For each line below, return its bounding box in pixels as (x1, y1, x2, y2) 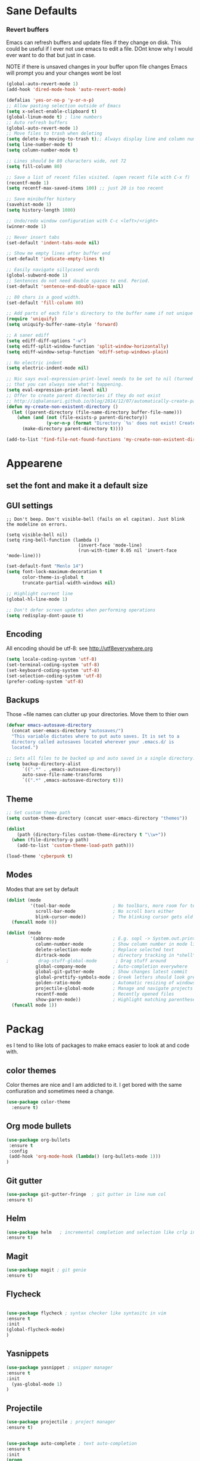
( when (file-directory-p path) (11, 837, 89, 843)
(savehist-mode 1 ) (6, 201, 52, 208)
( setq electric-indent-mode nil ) (6, 365, 89, 371)
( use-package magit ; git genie (6, 1267, 86, 1273)
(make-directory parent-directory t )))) (21, 426, 124, 432)
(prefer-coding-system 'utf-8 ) (6, 678, 84, 685)
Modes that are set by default (6, 885, 79, 893)
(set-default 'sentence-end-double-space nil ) (6, 283, 124, 290)
